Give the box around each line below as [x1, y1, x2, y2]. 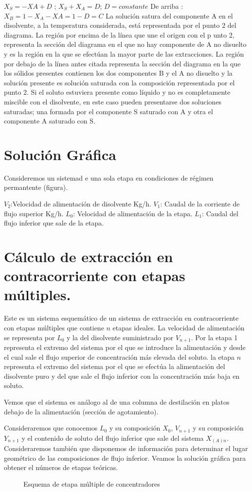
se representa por [4, 332, 55, 342]
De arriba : [150, 1, 183, 11]
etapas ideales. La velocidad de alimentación [112, 322, 245, 332]
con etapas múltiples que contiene [4, 322, 104, 332]
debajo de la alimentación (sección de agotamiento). [4, 406, 159, 416]
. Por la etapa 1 [191, 332, 238, 342]
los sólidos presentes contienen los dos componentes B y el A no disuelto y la [4, 68, 233, 78]
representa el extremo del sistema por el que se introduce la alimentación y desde [4, 342, 246, 352]
